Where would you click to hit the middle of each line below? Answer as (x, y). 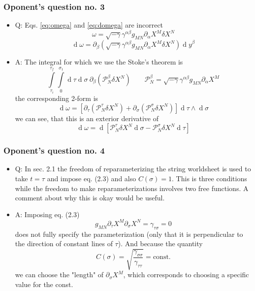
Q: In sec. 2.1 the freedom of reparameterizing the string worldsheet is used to (133, 169)
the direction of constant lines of (64, 243)
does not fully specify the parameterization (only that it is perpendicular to (129, 234)
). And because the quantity (160, 243)
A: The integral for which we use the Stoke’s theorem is (99, 62)
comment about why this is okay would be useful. (90, 198)
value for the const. (44, 284)
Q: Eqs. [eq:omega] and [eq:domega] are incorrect (89, 25)
